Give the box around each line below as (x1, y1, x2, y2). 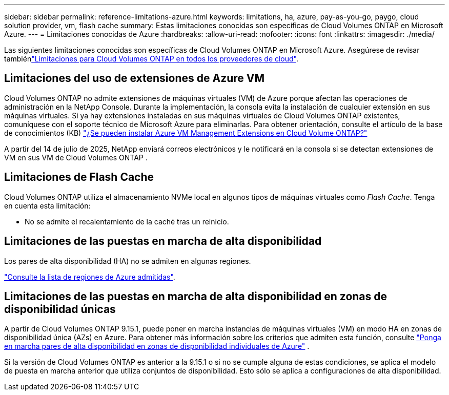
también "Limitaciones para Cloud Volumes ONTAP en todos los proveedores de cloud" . (4, 54, 299, 63)
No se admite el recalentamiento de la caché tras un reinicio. (25, 217, 229, 226)
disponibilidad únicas (4, 302, 116, 316)
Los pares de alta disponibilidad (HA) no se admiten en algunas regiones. (4, 256, 251, 265)
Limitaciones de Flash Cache (4, 171, 154, 184)
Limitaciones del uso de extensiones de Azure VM (4, 72, 265, 85)
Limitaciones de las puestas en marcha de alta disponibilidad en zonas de (4, 289, 387, 303)
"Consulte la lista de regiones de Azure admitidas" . (4, 272, 175, 281)
